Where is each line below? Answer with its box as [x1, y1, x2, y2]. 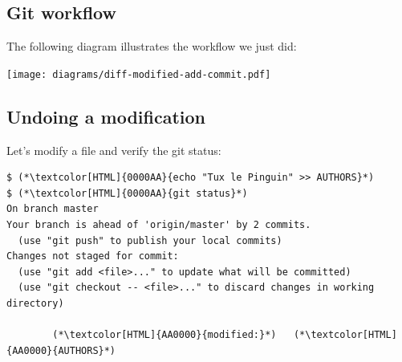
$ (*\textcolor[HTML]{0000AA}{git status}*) [6, 187, 248, 199]
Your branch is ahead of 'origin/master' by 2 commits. [6, 219, 311, 231]
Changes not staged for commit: [6, 250, 179, 262]
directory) [6, 298, 64, 309]
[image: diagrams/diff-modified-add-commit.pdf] [6, 68, 271, 80]
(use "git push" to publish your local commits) [18, 234, 282, 246]
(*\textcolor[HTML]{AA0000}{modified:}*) [52, 329, 277, 341]
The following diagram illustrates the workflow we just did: [6, 38, 297, 55]
